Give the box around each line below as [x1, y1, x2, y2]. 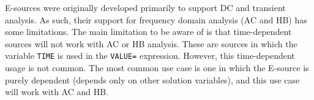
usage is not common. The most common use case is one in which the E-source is [5, 61, 309, 74]
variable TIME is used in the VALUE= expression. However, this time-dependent [5, 49, 295, 62]
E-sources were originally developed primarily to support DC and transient [5, 1, 286, 13]
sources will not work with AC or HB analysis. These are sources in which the [5, 37, 297, 50]
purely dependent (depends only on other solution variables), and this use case [5, 73, 300, 86]
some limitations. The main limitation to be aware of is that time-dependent [5, 25, 292, 38]
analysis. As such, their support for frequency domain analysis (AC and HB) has [5, 13, 307, 26]
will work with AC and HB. [5, 85, 109, 98]
